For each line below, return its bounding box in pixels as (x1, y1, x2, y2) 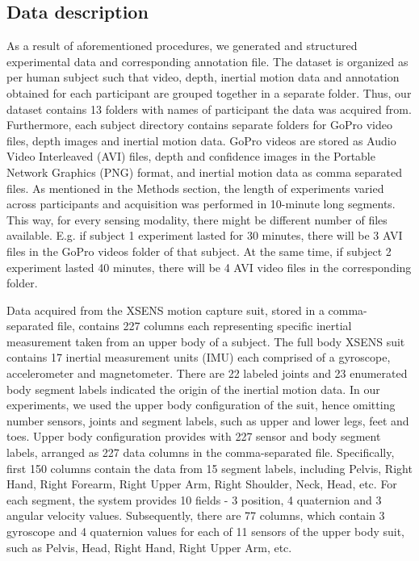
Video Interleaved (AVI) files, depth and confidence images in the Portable (6, 148, 375, 165)
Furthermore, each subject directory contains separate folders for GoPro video (6, 116, 392, 133)
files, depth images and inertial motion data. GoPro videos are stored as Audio (6, 132, 396, 149)
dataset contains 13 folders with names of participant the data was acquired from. (6, 100, 412, 117)
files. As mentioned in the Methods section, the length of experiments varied (6, 179, 384, 196)
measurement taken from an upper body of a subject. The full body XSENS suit (6, 333, 405, 350)
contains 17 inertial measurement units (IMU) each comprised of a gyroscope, (6, 349, 391, 366)
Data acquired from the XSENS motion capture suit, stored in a (6, 301, 325, 318)
